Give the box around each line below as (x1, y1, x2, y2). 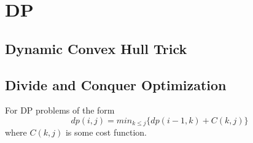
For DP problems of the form (5, 104, 115, 117)
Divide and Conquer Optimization (5, 75, 227, 94)
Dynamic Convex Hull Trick (5, 39, 187, 58)
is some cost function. (65, 126, 147, 139)
